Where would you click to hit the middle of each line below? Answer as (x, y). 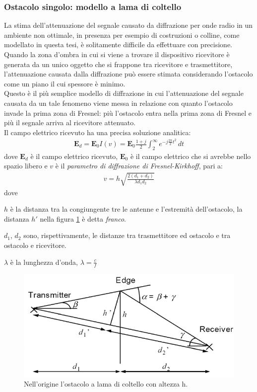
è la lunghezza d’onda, (44, 262)
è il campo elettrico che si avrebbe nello (191, 156)
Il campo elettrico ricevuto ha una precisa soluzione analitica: (97, 132)
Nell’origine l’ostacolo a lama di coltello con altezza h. (106, 384)
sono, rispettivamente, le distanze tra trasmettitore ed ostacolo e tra (127, 235)
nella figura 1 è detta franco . (83, 218)
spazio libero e (26, 166)
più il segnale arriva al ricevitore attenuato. (70, 122)
